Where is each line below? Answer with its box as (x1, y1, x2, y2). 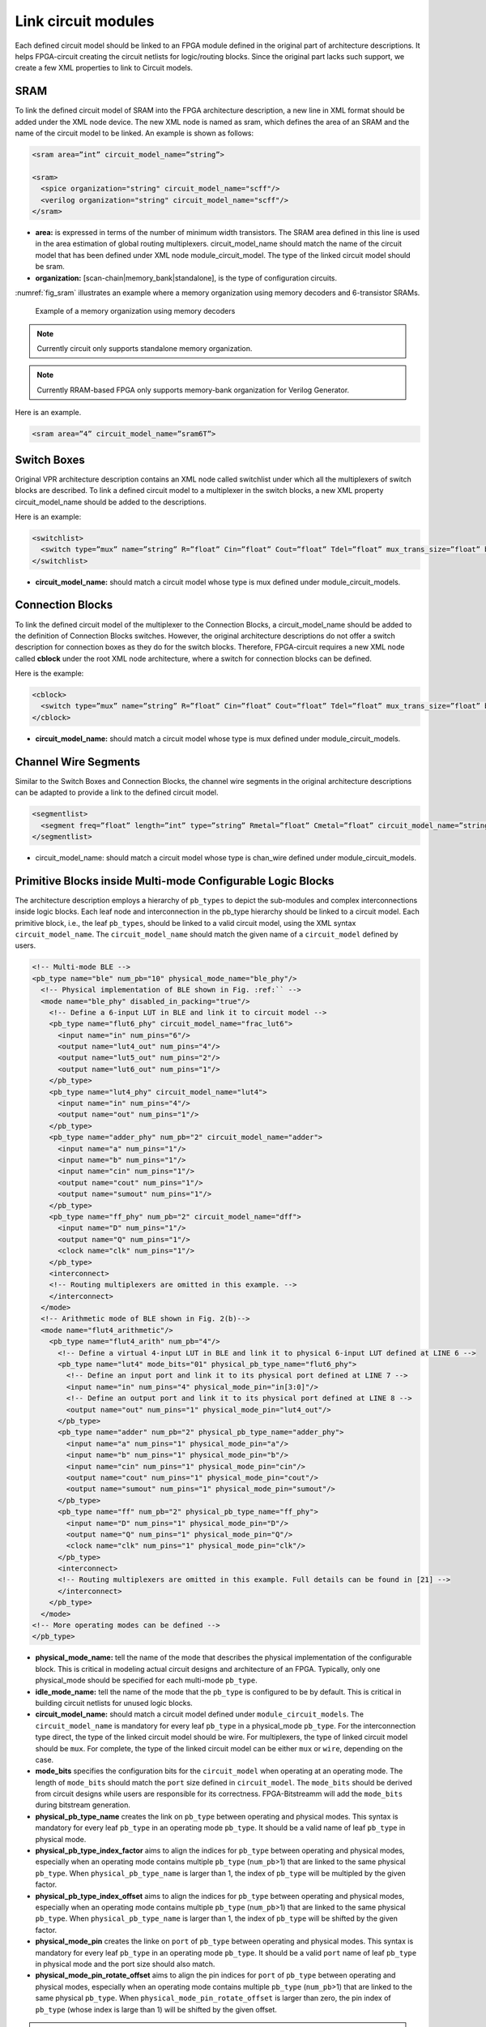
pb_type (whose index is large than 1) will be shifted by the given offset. (35, 2004, 277, 2014)
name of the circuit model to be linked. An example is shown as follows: (15, 128, 254, 138)
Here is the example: (15, 669, 84, 679)
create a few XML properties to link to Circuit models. (15, 63, 194, 73)
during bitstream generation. (35, 1800, 131, 1810)
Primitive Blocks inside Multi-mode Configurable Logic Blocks (15, 874, 335, 888)
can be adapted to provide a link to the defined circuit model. (15, 787, 219, 798)
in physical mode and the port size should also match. (35, 1959, 215, 1969)
